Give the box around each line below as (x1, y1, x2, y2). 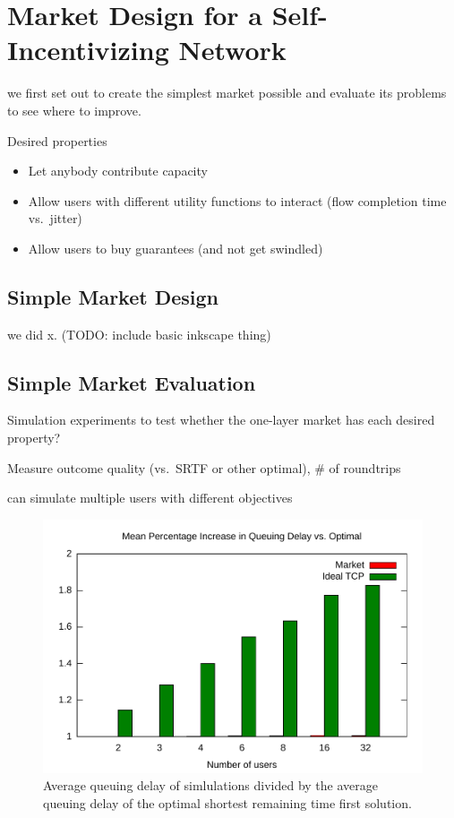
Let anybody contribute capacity (28, 161, 208, 180)
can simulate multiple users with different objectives (7, 488, 293, 507)
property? (7, 428, 61, 447)
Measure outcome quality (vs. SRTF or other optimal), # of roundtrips (7, 458, 401, 477)
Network (178, 31, 287, 68)
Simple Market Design (7, 282, 218, 310)
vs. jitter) (28, 209, 82, 228)
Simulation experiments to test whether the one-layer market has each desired (7, 410, 435, 429)
